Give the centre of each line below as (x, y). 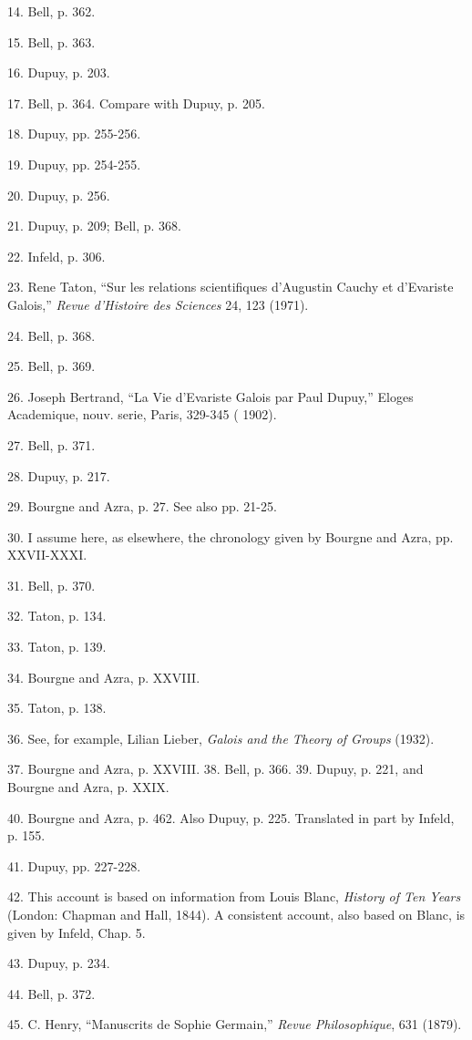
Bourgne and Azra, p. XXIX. (88, 787)
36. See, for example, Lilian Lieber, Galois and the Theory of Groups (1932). (221, 738)
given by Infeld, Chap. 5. (77, 932)
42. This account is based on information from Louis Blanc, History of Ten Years (234, 896)
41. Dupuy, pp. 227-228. (74, 865)
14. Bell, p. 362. (51, 11)
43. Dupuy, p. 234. (59, 963)
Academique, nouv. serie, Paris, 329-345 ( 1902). (142, 414)
